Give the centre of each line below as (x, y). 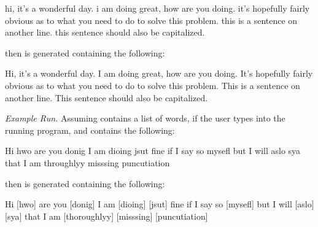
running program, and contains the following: (90, 130)
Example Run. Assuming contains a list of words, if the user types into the (145, 118)
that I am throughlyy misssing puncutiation (87, 162)
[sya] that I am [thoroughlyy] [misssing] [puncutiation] (107, 216)
